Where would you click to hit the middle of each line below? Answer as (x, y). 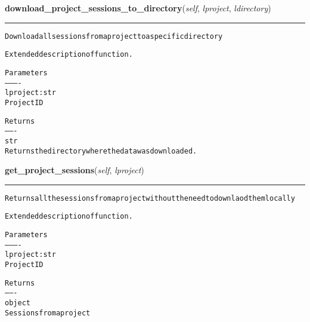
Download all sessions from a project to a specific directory (114, 36)
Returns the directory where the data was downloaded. (101, 151)
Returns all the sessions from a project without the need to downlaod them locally (150, 198)
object (18, 303)
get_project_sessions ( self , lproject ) (75, 170)
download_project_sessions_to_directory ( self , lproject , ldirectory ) (138, 8)
